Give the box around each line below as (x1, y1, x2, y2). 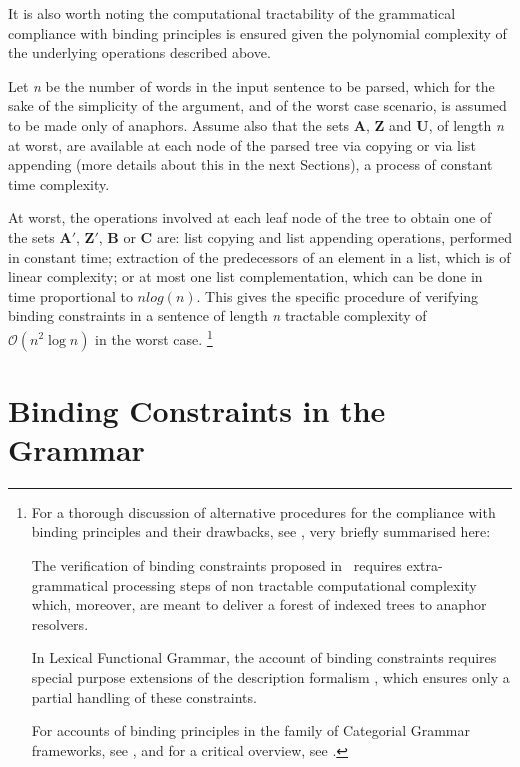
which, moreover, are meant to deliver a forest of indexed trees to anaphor (31, 594, 487, 615)
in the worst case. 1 (95, 325, 213, 349)
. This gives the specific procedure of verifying (196, 285, 479, 306)
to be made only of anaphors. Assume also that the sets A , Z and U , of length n (8, 114, 504, 135)
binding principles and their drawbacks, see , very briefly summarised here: (31, 521, 491, 542)
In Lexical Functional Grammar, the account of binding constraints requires (31, 647, 497, 668)
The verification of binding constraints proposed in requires (31, 555, 402, 576)
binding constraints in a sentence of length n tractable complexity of (8, 305, 427, 326)
